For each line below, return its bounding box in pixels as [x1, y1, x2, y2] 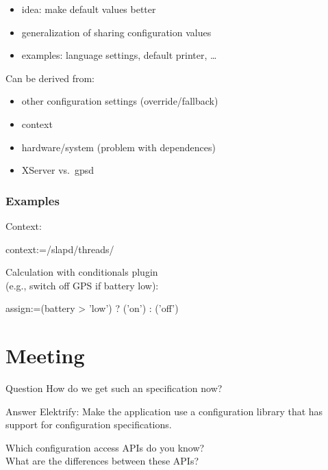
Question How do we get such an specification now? [5, 381, 223, 395]
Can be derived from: [5, 70, 94, 85]
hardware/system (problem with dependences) [21, 140, 216, 154]
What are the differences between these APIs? [5, 454, 199, 468]
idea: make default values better [21, 2, 156, 16]
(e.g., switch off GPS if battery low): [5, 278, 159, 292]
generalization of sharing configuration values [21, 25, 212, 39]
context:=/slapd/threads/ [5, 241, 114, 256]
